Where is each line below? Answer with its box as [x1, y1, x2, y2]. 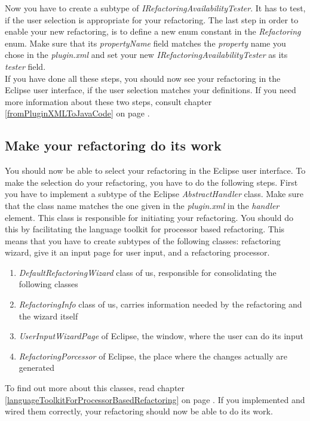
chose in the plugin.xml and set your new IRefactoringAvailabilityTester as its [5, 48, 288, 61]
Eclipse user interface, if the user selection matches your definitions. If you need [5, 84, 296, 96]
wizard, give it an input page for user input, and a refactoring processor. [5, 246, 270, 259]
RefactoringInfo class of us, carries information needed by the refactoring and [19, 298, 302, 311]
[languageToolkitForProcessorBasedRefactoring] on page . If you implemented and [5, 393, 305, 405]
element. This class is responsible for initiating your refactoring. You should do [5, 211, 293, 223]
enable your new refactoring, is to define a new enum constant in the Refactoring [5, 25, 301, 38]
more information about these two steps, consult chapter [5, 95, 212, 107]
